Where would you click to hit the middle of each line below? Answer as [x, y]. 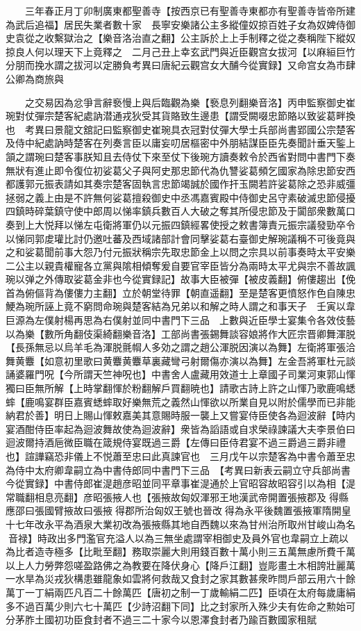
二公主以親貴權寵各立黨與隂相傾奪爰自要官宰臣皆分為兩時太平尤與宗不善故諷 [180, 265]
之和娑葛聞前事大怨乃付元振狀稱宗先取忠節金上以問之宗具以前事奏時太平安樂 [180, 252]
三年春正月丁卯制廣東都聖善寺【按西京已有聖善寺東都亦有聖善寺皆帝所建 [190, 10]
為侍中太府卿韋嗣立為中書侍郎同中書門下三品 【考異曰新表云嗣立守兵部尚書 [178, 469]
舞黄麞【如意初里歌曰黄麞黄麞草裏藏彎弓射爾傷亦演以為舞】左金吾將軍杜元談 [180, 360]
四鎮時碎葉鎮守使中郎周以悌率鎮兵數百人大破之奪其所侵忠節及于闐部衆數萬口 [180, 211]
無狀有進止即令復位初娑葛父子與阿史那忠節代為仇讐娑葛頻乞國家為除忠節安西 [180, 170]
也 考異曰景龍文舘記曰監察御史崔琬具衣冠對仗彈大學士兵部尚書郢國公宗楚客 [180, 129]
